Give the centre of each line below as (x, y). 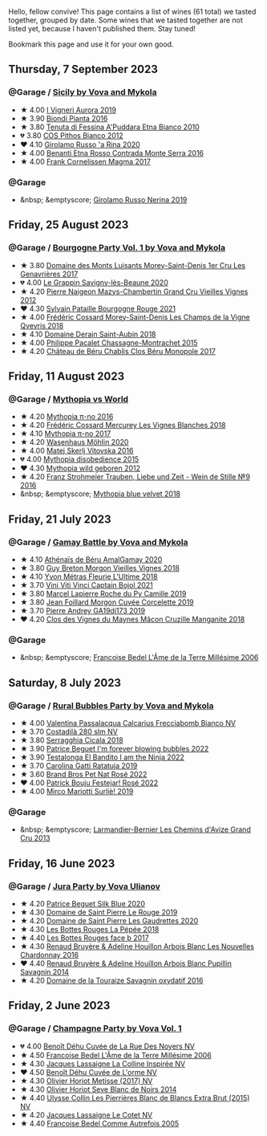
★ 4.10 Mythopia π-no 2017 (65, 434)
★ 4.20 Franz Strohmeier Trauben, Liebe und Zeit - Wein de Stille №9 (135, 477)
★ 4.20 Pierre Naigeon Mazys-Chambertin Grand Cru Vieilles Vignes (134, 291)
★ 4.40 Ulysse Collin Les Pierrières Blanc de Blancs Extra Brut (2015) (135, 1097)
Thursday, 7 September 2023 (83, 69)
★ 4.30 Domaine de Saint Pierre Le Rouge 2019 (99, 912)
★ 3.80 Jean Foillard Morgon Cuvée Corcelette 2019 (107, 602)
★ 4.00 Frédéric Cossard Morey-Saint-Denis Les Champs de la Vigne (135, 317)
